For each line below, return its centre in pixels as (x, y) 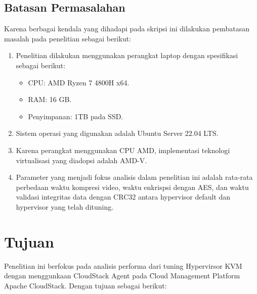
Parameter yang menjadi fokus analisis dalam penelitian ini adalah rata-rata (134, 177)
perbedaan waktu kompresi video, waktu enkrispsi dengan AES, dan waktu (132, 187)
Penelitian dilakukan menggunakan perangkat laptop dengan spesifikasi (127, 55)
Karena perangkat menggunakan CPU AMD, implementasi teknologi (123, 150)
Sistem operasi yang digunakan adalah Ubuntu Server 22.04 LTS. (117, 133)
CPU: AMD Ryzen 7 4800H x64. (79, 82)
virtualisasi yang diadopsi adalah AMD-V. (81, 160)
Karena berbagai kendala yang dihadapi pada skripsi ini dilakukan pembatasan (127, 29)
